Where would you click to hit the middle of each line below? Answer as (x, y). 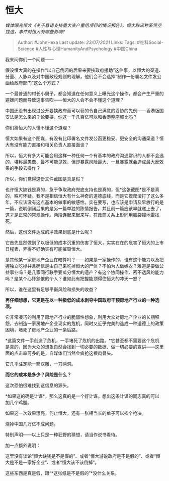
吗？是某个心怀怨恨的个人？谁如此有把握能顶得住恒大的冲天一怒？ (73, 278)
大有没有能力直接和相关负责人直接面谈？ (47, 145)
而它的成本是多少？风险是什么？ (38, 374)
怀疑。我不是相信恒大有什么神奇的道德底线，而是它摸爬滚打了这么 (91, 196)
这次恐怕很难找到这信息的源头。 (38, 385)
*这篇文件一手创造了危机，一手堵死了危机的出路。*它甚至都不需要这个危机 (82, 340)
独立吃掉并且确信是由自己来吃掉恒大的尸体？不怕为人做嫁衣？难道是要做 (84, 266)
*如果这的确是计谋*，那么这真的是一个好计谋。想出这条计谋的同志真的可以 (82, 396)
